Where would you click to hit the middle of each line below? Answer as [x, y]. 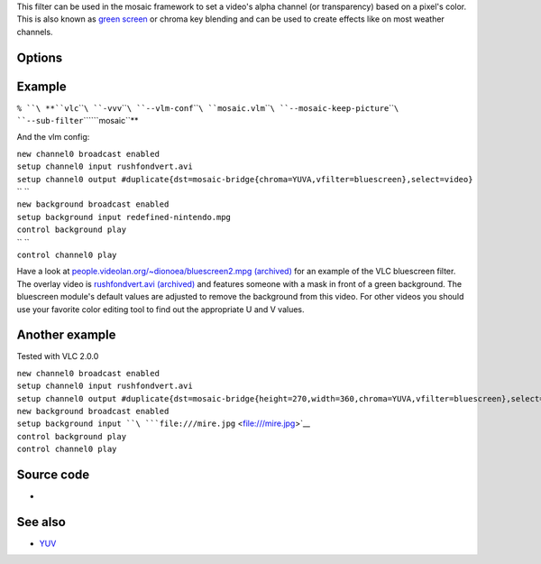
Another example [66, 335]
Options [40, 57]
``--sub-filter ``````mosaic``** [78, 121]
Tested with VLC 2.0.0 [58, 356]
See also [41, 522]
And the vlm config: [53, 137]
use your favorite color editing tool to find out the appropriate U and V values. [161, 309]
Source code [53, 475]
